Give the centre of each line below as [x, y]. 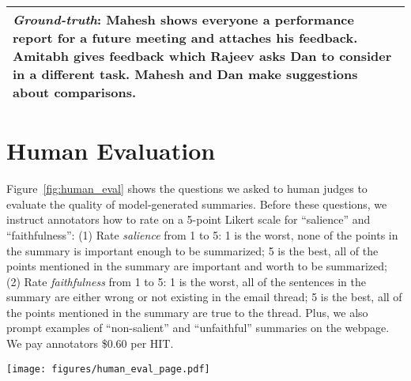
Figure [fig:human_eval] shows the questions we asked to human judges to [187, 189]
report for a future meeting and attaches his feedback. [185, 38]
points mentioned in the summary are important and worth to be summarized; [197, 266]
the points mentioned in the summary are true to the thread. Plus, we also [187, 312]
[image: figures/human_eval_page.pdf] [108, 369]
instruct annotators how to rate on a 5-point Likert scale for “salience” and [189, 219]
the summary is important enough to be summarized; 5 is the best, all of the [192, 250]
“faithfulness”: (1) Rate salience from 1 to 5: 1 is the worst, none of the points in [202, 234]
